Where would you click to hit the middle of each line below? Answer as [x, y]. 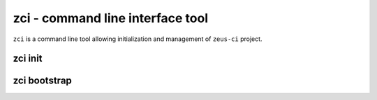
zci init [28, 59]
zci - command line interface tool [111, 18]
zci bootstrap [43, 81]
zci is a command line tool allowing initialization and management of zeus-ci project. [138, 39]
